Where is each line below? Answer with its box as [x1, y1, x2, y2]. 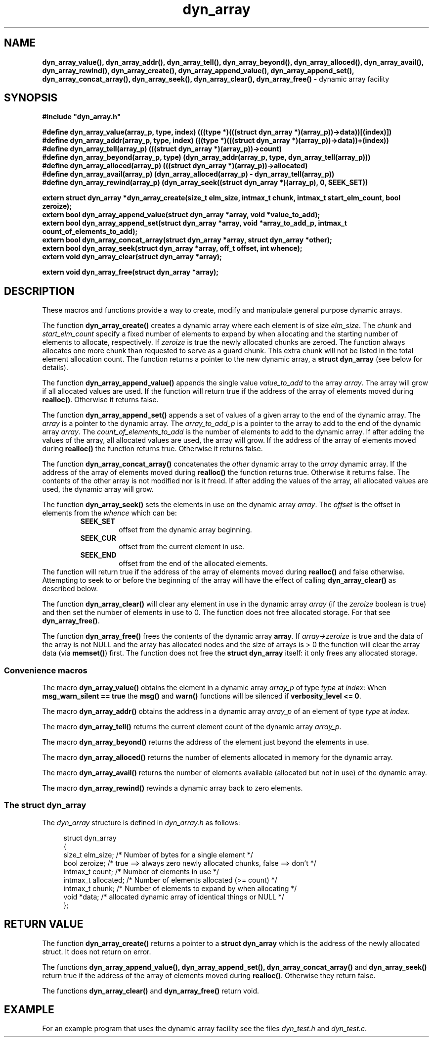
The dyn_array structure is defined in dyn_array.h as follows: [42, 818, 240, 827]
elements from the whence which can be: [42, 509, 177, 518]
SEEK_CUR [80, 534, 116, 543]
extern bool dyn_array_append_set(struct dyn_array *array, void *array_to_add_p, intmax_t [42, 219, 347, 228]
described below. [42, 584, 98, 593]
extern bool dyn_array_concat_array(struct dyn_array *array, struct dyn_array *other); [42, 236, 332, 244]
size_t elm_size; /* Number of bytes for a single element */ [63, 850, 253, 859]
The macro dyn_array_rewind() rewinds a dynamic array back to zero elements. [42, 784, 303, 793]
